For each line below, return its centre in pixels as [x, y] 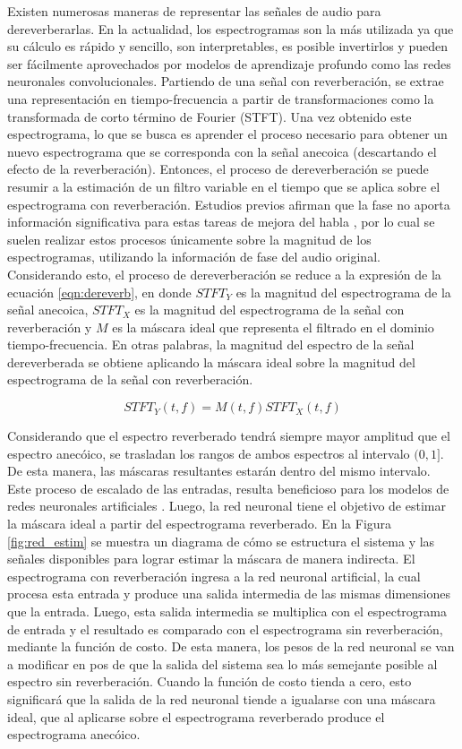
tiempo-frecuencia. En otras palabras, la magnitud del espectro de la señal [211, 344]
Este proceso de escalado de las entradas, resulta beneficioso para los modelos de [228, 488]
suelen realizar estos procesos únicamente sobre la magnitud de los [189, 239]
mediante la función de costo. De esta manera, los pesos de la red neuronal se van [231, 646]
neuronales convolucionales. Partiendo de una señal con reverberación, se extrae [226, 81]
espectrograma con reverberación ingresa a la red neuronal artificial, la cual [214, 576]
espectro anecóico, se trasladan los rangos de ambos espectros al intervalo [209, 453]
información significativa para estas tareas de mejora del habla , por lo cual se [221, 222]
